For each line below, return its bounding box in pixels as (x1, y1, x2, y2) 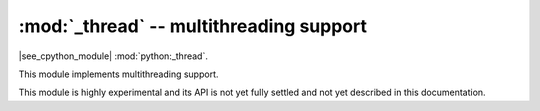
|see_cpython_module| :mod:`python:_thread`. (18, 50, 209, 62)
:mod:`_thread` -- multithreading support (18, 15, 367, 37)
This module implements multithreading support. (18, 68, 219, 80)
